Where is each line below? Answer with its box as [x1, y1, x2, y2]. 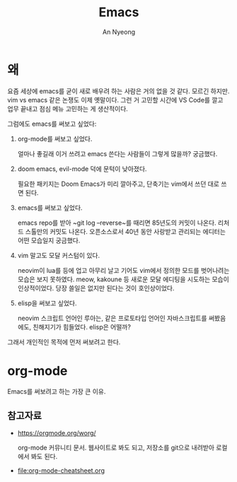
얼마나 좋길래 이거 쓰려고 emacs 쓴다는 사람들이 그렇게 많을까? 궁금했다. [17, 149, 218, 158]
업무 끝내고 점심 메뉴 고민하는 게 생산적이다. [7, 104, 129, 113]
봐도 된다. [30, 452, 58, 461]
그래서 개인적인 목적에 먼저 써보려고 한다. [7, 337, 121, 346]
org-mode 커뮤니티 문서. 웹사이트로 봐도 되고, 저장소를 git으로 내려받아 [17, 443, 214, 452]
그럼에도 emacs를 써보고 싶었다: [7, 119, 97, 128]
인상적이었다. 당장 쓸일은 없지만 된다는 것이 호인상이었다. [17, 283, 175, 292]
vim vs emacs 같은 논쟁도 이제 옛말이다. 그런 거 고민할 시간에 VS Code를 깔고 [7, 95, 224, 104]
